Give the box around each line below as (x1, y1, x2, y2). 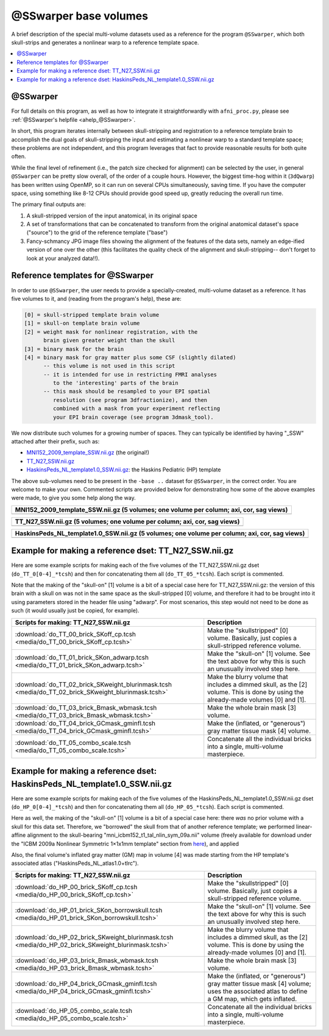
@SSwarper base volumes (11, 9, 149, 23)
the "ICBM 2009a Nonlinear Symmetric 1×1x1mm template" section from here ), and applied (11, 840, 239, 847)
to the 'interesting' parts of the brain (52, 379, 179, 387)
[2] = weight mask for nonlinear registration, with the (24, 328, 198, 335)
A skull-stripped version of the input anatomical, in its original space (26, 212, 198, 219)
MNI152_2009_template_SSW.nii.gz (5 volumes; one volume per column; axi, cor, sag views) (15, 506, 288, 514)
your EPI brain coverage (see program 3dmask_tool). (52, 414, 214, 420)
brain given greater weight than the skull (43, 337, 175, 344)
